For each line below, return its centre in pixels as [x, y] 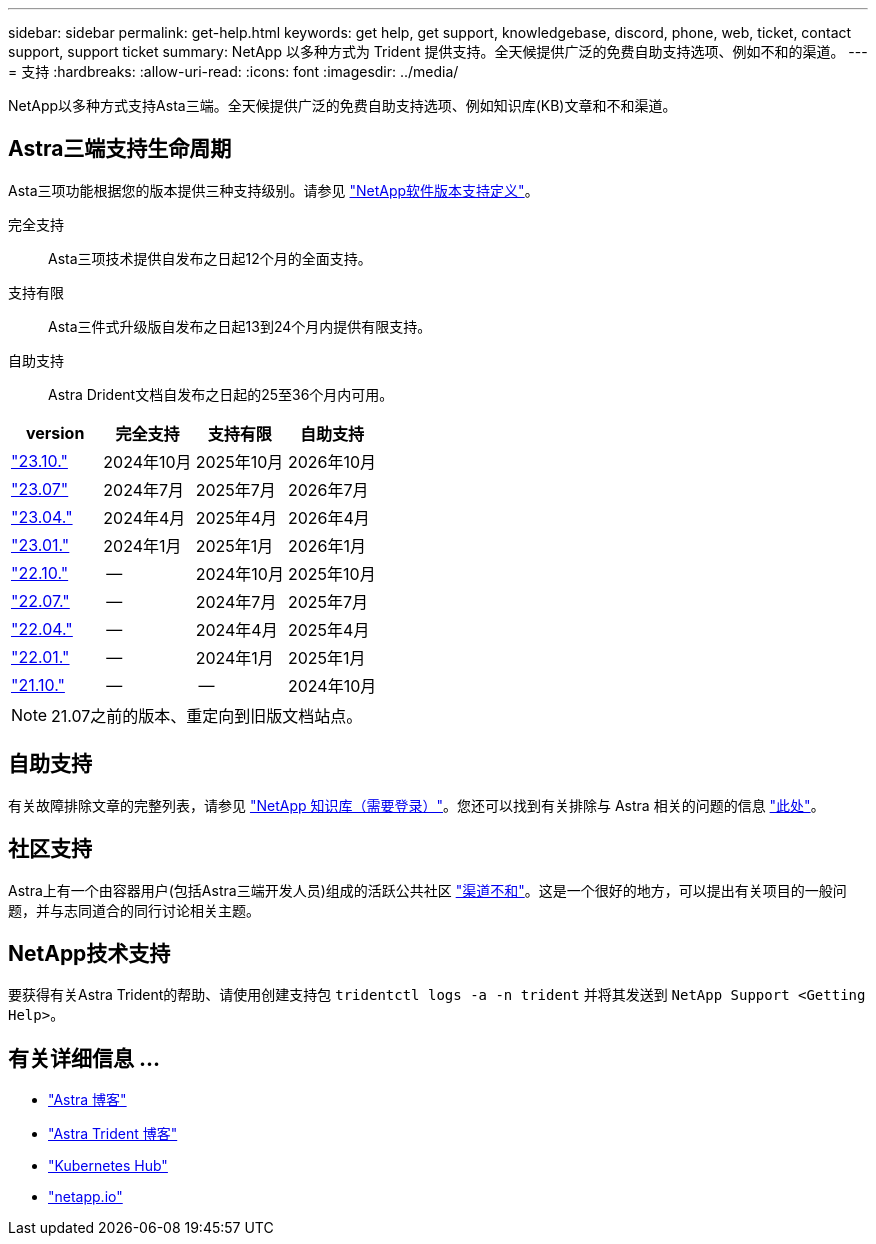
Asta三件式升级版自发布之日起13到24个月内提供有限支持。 [240, 326]
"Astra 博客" [87, 1100]
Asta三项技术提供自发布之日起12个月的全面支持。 [210, 258]
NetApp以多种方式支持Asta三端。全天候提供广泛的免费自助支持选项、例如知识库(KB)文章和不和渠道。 [342, 105]
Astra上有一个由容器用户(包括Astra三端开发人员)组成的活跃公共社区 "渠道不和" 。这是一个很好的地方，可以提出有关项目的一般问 [427, 890]
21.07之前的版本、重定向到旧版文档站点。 [207, 715]
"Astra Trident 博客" [113, 1134]
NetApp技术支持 [89, 953]
